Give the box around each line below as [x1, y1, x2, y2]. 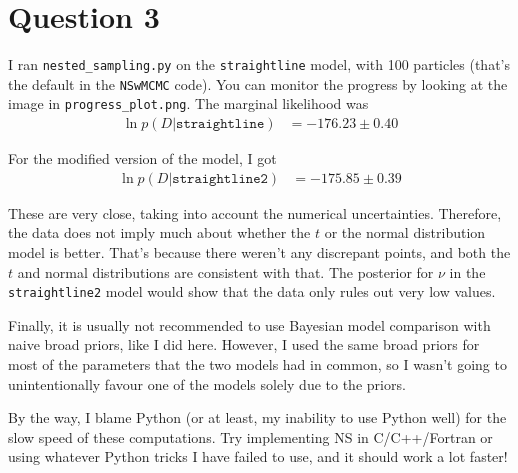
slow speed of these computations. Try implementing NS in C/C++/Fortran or [8, 426, 493, 447]
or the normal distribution [324, 222, 486, 243]
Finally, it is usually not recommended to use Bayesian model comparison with [8, 314, 491, 335]
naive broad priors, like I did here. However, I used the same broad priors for [8, 334, 480, 355]
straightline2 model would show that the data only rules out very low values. [8, 281, 496, 302]
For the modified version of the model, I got [8, 148, 277, 169]
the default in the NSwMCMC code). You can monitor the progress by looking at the [8, 73, 508, 94]
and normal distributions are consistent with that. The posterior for [17, 261, 434, 282]
